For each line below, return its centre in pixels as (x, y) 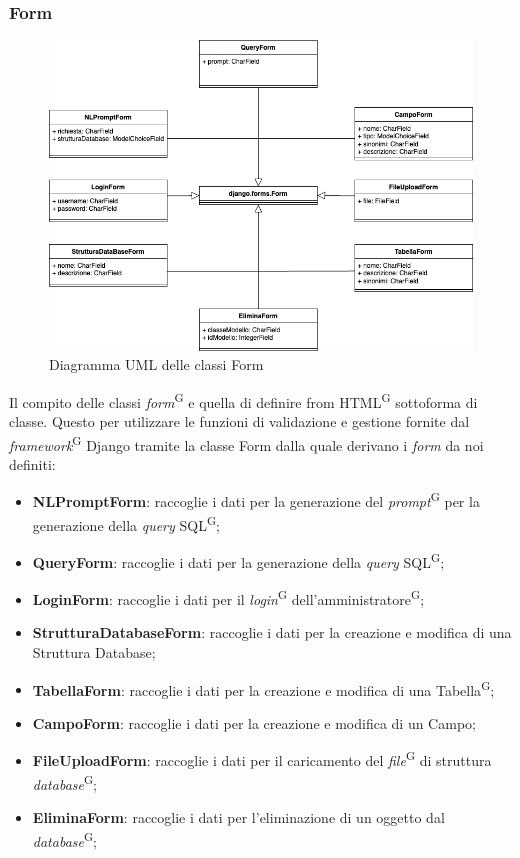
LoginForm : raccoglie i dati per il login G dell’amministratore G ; (228, 597)
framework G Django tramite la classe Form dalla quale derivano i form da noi (246, 443)
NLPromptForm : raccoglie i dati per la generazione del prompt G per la (256, 500)
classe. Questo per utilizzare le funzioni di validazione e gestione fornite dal (239, 421)
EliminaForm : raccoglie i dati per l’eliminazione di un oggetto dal (238, 816)
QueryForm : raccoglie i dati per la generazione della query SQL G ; (238, 560)
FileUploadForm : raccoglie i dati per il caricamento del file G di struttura (262, 759)
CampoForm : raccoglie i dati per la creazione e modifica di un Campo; (254, 722)
